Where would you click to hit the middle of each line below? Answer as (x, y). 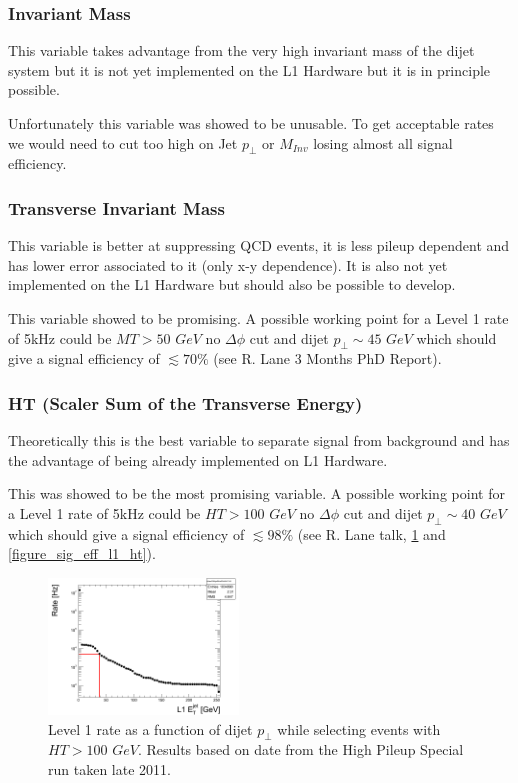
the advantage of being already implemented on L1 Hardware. (198, 459)
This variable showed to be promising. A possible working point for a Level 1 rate (258, 317)
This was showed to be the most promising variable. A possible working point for (256, 493)
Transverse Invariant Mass (116, 207)
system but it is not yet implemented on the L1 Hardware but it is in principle (249, 69)
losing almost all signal (383, 142)
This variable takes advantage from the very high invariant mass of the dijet (241, 50)
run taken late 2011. (109, 769)
